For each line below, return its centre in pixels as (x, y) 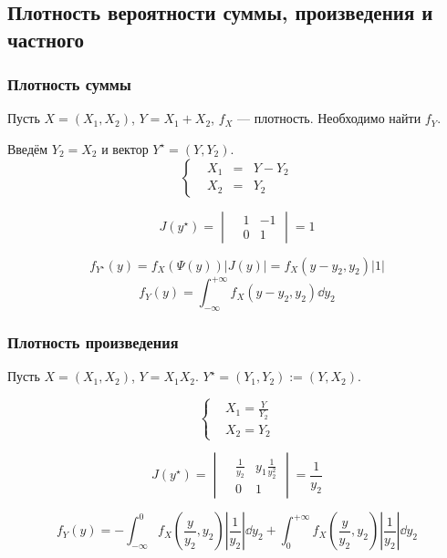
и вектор (125, 148)
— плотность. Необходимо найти (329, 118)
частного (46, 39)
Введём (28, 148)
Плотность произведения (93, 341)
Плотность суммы (69, 84)
